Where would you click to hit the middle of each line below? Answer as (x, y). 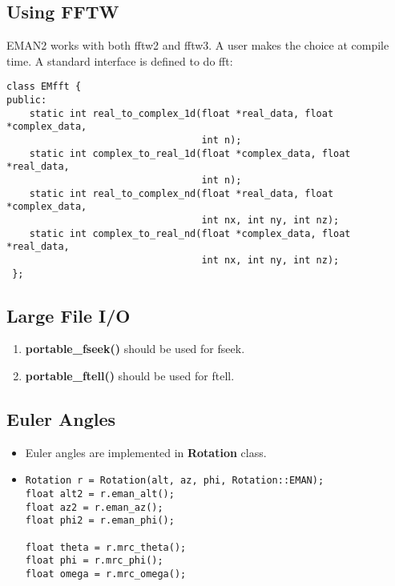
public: (27, 100)
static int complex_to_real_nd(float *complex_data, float (190, 233)
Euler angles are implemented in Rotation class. (146, 452)
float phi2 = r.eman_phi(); (100, 521)
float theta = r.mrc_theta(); (106, 547)
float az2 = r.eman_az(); (94, 507)
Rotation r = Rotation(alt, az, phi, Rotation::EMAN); (175, 481)
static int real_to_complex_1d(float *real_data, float (181, 113)
